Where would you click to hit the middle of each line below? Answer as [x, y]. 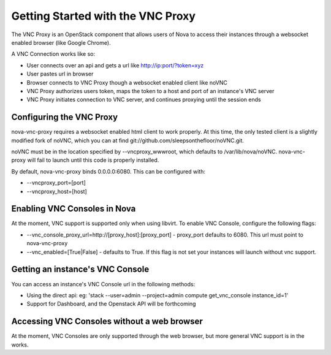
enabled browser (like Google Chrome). [61, 42]
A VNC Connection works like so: [53, 54]
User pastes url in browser [60, 74]
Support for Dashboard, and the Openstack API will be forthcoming [111, 304]
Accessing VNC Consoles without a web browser [107, 322]
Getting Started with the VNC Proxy [104, 16]
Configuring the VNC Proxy [65, 117]
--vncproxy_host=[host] [57, 191]
